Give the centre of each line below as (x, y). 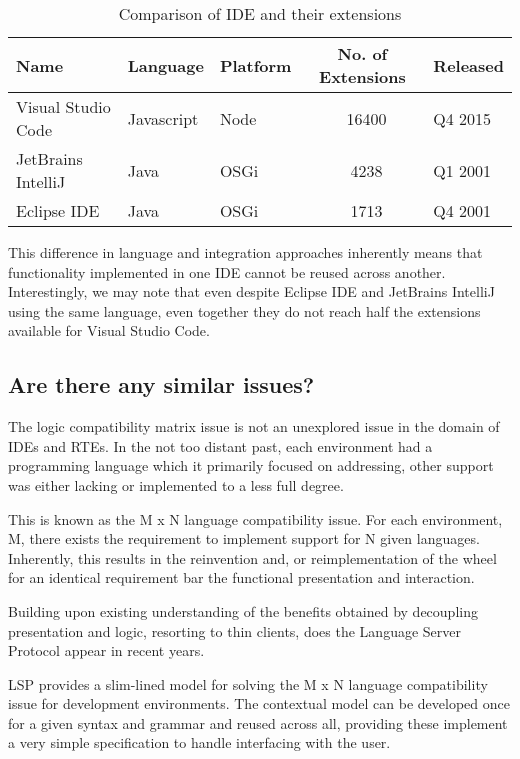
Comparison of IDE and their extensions (260, 13)
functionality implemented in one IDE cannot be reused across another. (227, 271)
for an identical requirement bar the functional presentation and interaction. (241, 577)
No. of (362, 53)
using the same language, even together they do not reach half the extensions (244, 310)
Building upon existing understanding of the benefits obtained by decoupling (243, 610)
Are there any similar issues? (161, 384)
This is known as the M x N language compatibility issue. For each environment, (255, 518)
